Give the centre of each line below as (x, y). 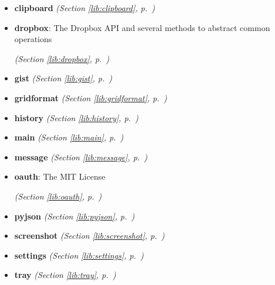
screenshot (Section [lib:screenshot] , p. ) (89, 236)
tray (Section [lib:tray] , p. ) (65, 275)
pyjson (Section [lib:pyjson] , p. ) (74, 216)
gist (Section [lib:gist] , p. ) (63, 78)
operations (33, 39)
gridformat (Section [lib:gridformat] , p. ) (91, 97)
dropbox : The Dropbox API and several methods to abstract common (142, 27)
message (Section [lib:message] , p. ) (81, 157)
